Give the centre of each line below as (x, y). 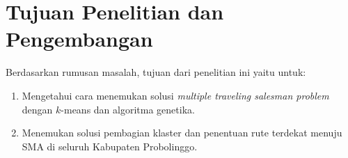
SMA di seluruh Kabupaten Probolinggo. (110, 146)
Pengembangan (79, 39)
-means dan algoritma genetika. (128, 109)
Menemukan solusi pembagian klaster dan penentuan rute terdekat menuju (182, 133)
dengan (37, 109)
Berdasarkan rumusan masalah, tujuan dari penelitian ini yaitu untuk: (156, 72)
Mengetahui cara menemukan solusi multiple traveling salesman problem (175, 95)
